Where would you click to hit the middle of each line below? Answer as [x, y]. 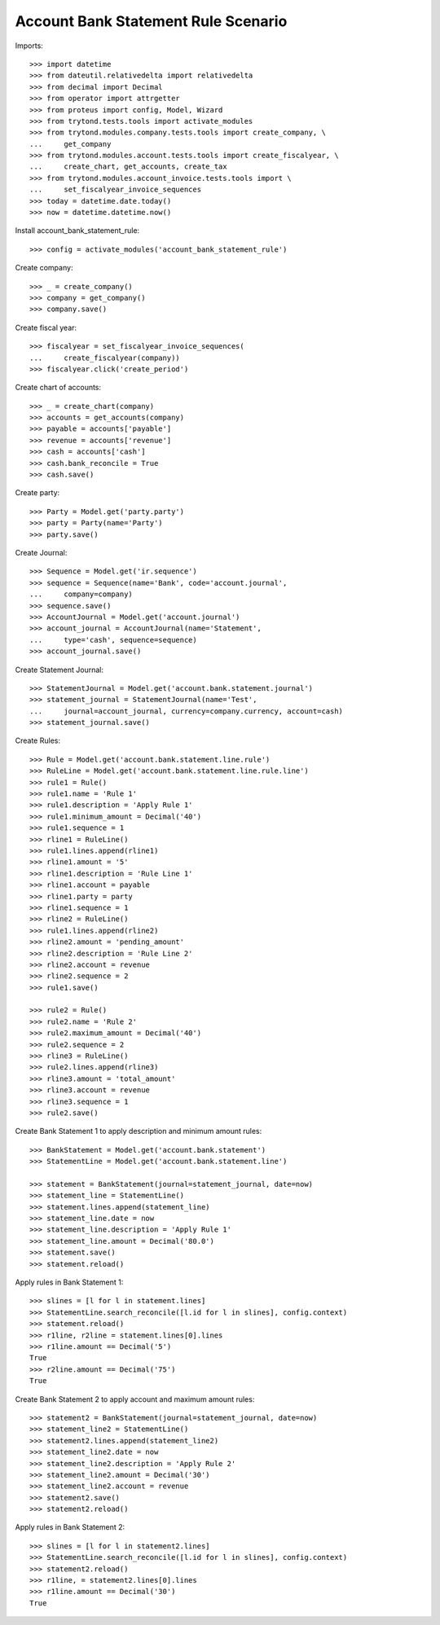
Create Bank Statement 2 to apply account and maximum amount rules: [135, 1399]
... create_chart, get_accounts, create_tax [128, 167]
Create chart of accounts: [58, 388]
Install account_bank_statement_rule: [77, 231]
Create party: [37, 493]
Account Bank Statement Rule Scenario [151, 21]
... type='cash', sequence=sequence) [113, 640]
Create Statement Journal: [59, 670]
